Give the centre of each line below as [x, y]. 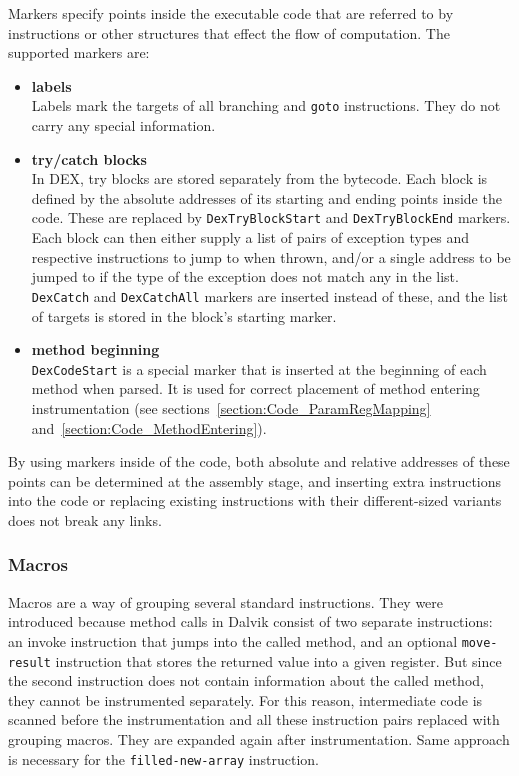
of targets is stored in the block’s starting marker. [184, 315]
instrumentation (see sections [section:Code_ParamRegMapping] [231, 407]
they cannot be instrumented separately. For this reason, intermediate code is [245, 699]
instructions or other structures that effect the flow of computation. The [229, 32]
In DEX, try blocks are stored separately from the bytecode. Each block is [259, 178]
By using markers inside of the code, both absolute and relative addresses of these [259, 461]
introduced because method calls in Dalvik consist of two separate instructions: [250, 621]
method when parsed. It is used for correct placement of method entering [255, 388]
